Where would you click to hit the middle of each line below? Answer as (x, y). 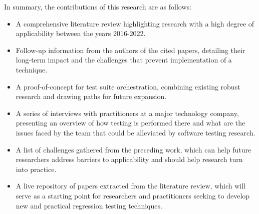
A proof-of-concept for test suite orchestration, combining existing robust (128, 86)
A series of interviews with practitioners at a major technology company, (127, 113)
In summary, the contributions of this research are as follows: (98, 6)
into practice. (36, 169)
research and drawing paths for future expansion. (91, 96)
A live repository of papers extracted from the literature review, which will (131, 186)
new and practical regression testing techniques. (89, 205)
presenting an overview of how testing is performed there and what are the (131, 123)
